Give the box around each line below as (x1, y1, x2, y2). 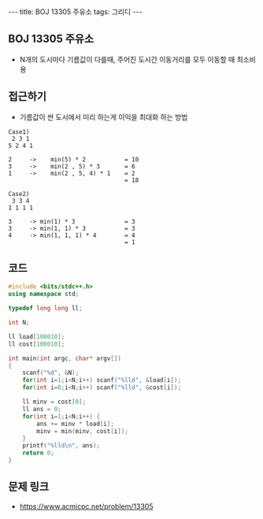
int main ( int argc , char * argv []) (8, 354, 122, 362)
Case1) (8, 128, 30, 135)
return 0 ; (22, 449, 55, 458)
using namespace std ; (8, 290, 80, 298)
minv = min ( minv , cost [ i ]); (36, 427, 128, 435)
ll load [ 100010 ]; (8, 332, 65, 340)
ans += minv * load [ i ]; (36, 420, 114, 428)
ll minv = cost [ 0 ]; (22, 398, 87, 406)
